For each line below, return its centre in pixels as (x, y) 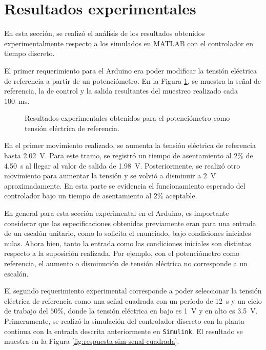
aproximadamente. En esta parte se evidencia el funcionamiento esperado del (125, 185)
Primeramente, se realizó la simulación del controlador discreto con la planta (124, 320)
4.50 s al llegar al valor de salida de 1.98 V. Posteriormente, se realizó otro (122, 165)
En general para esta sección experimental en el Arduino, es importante (117, 213)
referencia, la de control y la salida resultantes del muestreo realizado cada (121, 91)
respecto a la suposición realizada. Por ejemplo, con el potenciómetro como (122, 253)
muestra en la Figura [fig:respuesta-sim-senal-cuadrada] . (92, 341)
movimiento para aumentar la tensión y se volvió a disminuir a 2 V (110, 176)
